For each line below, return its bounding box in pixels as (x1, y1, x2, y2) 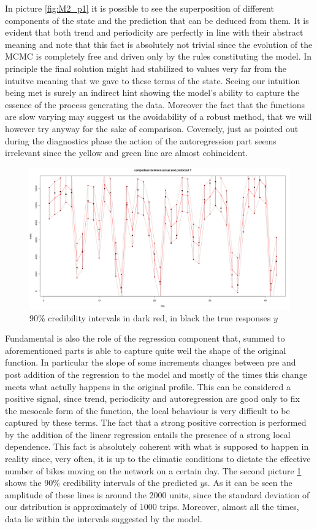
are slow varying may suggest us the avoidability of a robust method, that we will (5, 110, 312, 123)
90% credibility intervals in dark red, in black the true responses (29, 311, 271, 324)
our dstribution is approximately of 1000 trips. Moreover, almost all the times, (5, 500, 299, 513)
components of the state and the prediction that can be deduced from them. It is (5, 14, 309, 26)
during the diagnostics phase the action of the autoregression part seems (5, 134, 277, 147)
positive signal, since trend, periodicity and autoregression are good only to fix (5, 392, 300, 405)
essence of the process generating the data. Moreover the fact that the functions (5, 98, 305, 111)
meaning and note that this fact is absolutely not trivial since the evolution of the (5, 37, 313, 50)
